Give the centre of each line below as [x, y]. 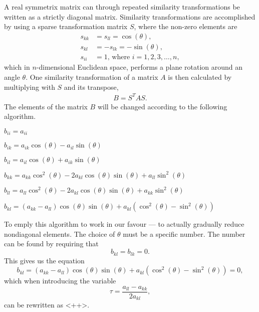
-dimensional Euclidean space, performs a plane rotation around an [140, 67]
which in [17, 67]
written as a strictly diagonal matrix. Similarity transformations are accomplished [130, 16]
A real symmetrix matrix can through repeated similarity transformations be [122, 7]
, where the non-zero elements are [186, 26]
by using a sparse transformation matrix [66, 26]
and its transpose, [91, 87]
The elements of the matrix [46, 106]
